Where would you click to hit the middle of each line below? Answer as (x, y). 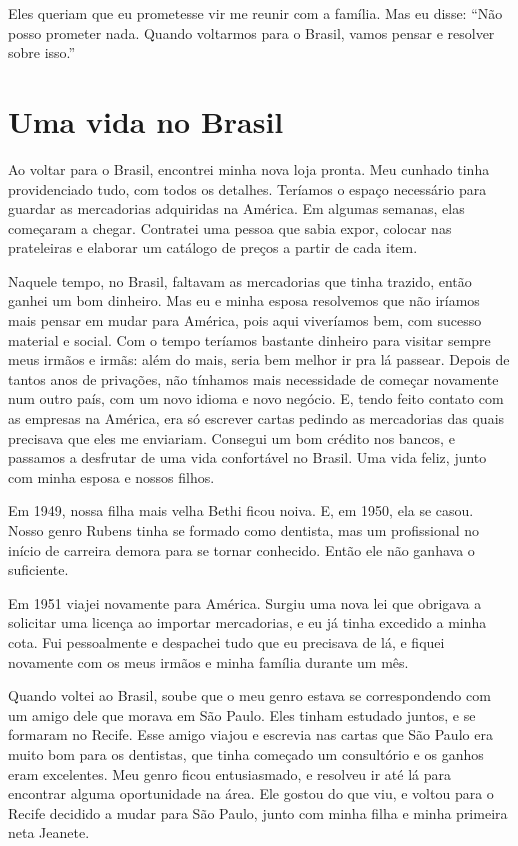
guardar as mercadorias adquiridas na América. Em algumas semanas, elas (236, 208)
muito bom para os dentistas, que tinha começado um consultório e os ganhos (246, 753)
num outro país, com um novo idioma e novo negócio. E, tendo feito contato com (256, 398)
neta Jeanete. (49, 832)
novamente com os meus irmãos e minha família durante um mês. (208, 661)
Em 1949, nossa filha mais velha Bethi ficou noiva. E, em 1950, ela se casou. (241, 510)
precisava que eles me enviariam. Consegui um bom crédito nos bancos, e (231, 437)
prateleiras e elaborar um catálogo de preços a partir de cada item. (213, 247)
